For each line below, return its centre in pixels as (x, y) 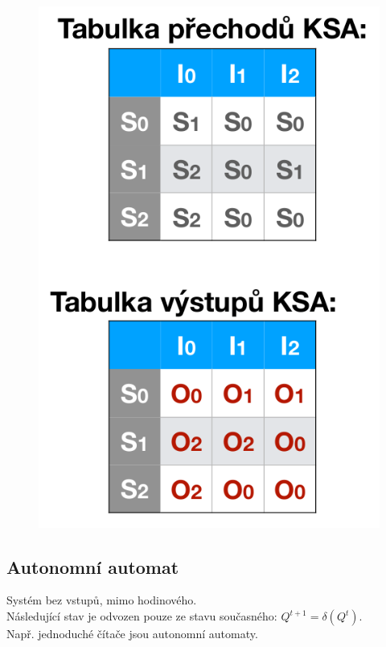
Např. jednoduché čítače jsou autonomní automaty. (132, 633)
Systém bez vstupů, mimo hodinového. (102, 600)
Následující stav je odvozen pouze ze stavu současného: (142, 616)
